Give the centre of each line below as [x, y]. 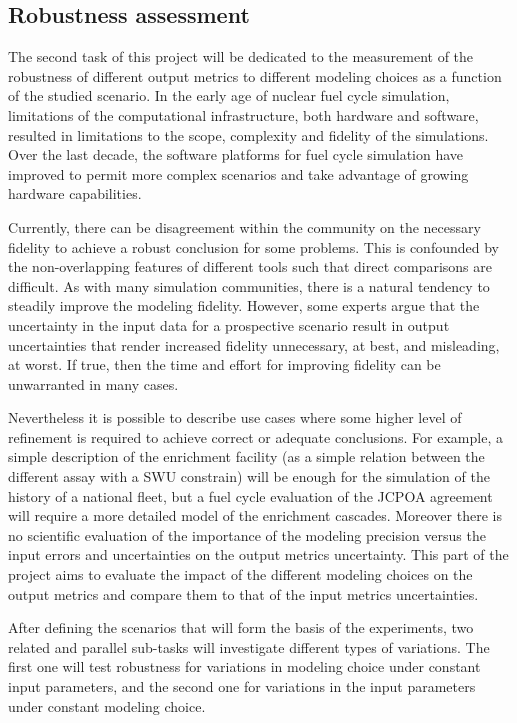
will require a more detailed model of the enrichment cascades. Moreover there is [255, 515]
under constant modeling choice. [107, 705]
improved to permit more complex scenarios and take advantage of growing [238, 173]
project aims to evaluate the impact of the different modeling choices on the [240, 574]
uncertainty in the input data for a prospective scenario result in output [229, 324]
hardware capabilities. [75, 193]
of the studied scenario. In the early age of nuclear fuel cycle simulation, [229, 95]
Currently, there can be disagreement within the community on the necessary [244, 226]
